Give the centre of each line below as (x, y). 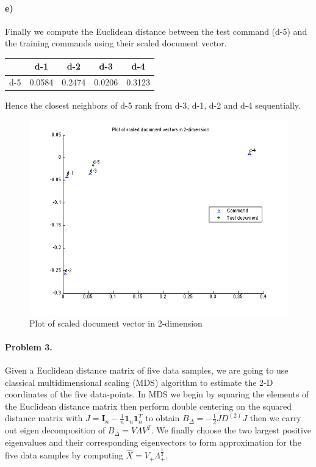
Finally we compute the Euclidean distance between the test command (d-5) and (156, 31)
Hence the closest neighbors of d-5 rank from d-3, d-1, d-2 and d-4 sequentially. (153, 105)
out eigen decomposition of (55, 430)
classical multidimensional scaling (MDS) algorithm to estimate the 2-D (139, 382)
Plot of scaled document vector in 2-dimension (116, 323)
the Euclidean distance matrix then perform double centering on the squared (148, 406)
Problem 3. (29, 346)
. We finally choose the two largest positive (231, 430)
